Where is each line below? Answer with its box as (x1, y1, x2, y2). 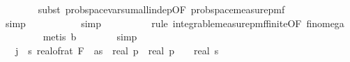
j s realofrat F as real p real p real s (15, 42, 219, 57)
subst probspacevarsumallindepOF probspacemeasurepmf (38, 2, 285, 16)
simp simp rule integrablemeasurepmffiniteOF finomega (5, 15, 344, 30)
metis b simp (43, 29, 137, 44)
